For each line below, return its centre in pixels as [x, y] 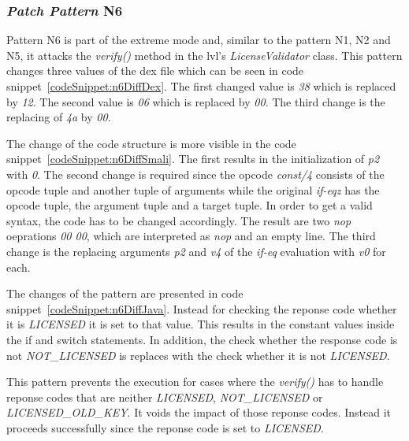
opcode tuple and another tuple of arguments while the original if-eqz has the [193, 189]
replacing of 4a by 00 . [59, 117]
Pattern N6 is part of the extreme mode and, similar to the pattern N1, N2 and [199, 40]
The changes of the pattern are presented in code [125, 293]
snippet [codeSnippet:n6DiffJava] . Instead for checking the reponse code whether [202, 308]
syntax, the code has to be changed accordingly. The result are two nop [179, 220]
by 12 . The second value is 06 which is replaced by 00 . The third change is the [196, 101]
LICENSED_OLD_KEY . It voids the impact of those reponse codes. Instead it [199, 412]
